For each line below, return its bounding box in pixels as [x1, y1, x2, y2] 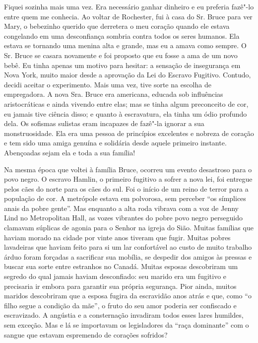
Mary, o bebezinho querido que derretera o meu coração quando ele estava [4, 21, 230, 31]
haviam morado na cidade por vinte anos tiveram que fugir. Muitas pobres [4, 232, 231, 242]
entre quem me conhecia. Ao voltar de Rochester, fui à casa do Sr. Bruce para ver [4, 11, 253, 21]
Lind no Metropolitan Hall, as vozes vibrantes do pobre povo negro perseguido [4, 212, 243, 223]
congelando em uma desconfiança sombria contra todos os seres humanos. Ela [4, 30, 240, 41]
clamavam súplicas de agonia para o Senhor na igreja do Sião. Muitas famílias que [4, 222, 254, 233]
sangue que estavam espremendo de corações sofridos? [4, 329, 168, 340]
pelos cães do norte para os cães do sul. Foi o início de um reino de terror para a [4, 183, 249, 194]
